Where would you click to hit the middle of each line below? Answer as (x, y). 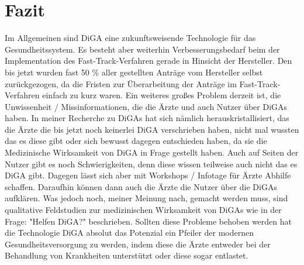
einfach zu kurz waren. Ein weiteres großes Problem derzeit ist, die (162, 95)
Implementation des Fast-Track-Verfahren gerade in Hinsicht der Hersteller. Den (148, 61)
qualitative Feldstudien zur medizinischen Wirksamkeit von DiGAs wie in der (143, 210)
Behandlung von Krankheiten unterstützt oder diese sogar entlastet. (127, 255)
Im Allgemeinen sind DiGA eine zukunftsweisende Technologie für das (130, 38)
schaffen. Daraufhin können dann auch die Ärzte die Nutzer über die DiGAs (141, 186)
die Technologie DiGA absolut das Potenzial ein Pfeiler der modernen (129, 233)
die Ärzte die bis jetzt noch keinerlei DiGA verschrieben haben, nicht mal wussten (152, 129)
